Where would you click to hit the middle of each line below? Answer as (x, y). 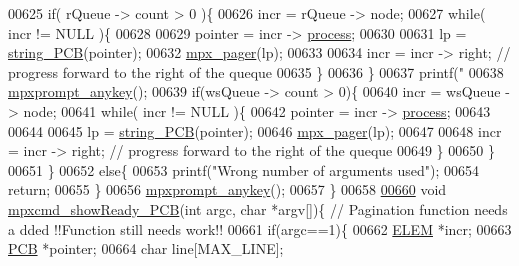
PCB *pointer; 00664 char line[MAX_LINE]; (146, 248)
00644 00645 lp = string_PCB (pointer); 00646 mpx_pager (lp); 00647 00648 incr (255, 130)
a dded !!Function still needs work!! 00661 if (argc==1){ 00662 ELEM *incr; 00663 (260, 228)
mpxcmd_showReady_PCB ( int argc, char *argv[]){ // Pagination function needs (258, 208)
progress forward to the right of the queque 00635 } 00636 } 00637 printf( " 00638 (256, 71)
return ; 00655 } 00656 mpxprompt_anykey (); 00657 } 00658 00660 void (227, 189)
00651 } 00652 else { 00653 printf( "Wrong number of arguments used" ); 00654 (243, 169)
